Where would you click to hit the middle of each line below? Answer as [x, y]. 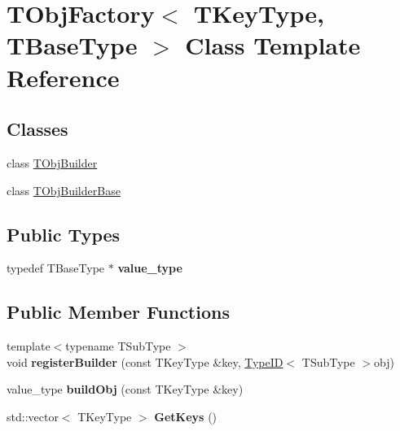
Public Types [64, 234]
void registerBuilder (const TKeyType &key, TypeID [145, 361]
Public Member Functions [118, 312]
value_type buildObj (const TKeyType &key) [125, 389]
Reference [63, 77]
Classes [37, 129]
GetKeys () [186, 416]
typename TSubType [118, 346]
